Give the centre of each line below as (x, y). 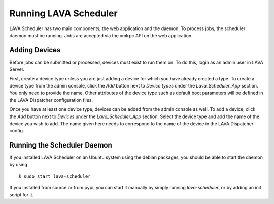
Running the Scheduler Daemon (61, 145)
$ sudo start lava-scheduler (55, 176)
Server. (17, 69)
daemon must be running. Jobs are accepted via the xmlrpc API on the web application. (101, 35)
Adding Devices (35, 50)
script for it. (22, 195)
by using (19, 164)
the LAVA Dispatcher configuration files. (51, 100)
